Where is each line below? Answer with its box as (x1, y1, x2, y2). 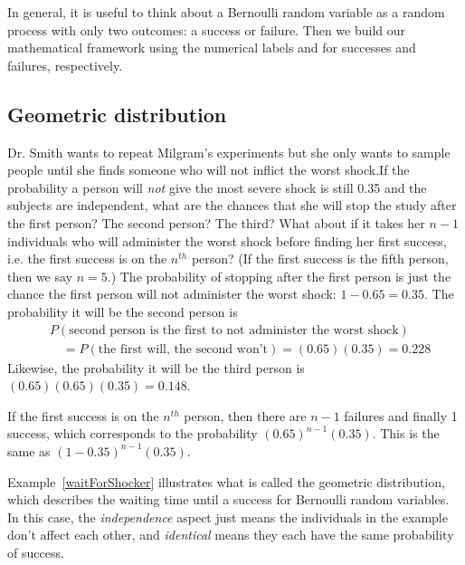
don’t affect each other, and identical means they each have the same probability (7, 525, 454, 544)
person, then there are (184, 406, 307, 425)
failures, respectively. (7, 55, 123, 74)
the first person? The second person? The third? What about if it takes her (7, 213, 425, 232)
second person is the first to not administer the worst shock (69, 323, 399, 337)
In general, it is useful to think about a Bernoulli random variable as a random (7, 3, 445, 21)
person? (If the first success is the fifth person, (191, 249, 449, 268)
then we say (7, 266, 73, 285)
